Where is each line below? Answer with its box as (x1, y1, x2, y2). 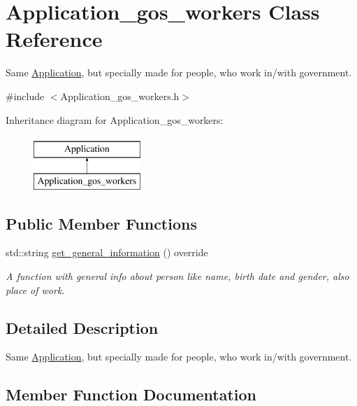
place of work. (6, 282, 65, 297)
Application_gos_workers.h (60, 88, 180, 103)
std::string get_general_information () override (6, 245, 208, 260)
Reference (6, 24, 103, 53)
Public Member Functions (6, 212, 197, 234)
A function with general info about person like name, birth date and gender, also (6, 269, 349, 283)
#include (6, 88, 45, 103)
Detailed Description (6, 316, 159, 338)
